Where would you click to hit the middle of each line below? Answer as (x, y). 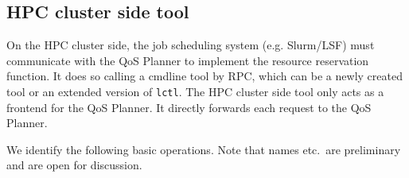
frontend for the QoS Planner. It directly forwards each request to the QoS (189, 107)
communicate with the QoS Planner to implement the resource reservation (188, 60)
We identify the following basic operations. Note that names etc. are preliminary (204, 149)
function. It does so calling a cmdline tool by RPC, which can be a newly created (204, 76)
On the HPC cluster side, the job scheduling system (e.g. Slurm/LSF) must (191, 45)
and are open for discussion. (74, 165)
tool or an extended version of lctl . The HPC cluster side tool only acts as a (195, 91)
